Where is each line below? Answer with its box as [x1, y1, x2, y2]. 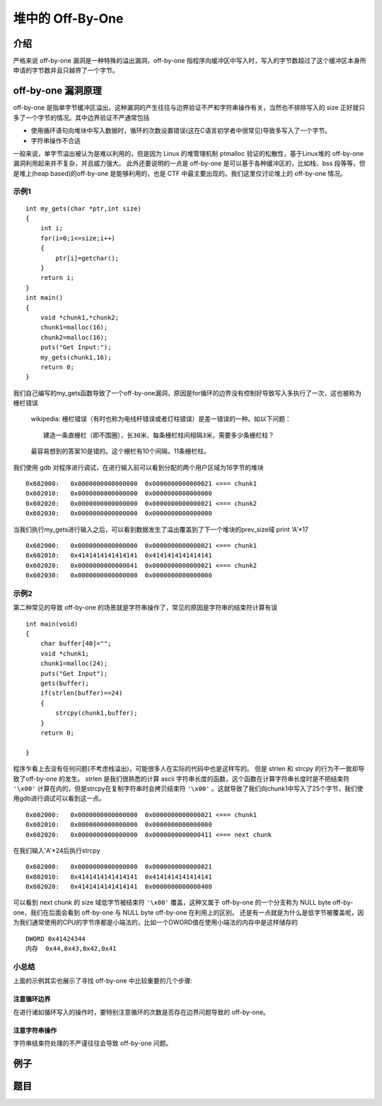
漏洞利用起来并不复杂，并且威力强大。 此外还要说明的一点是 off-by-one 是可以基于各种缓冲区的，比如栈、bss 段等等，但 [13, 159, 366, 168]
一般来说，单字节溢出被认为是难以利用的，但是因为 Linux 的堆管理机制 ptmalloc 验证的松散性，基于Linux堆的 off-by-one [13, 149, 364, 157]
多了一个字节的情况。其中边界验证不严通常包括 [13, 113, 150, 122]
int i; [40, 224, 64, 232]
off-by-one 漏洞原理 [13, 85, 103, 97]
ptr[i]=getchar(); [55, 254, 120, 262]
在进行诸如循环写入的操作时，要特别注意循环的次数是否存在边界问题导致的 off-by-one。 [13, 1008, 270, 1016]
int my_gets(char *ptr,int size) [25, 204, 141, 213]
